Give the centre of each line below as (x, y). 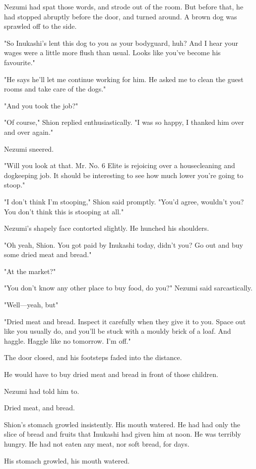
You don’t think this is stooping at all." (64, 211)
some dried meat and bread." (48, 254)
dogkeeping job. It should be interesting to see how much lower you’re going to (124, 175)
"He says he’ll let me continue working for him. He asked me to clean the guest (124, 79)
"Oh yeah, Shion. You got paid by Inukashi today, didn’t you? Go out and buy (124, 244)
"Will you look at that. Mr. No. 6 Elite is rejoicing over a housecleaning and (120, 165)
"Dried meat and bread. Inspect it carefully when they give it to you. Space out (125, 321)
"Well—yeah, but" (31, 305)
